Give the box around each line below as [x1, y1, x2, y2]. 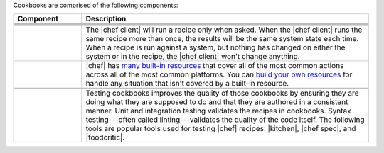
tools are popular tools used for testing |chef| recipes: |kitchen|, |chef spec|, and [85, 124, 356, 134]
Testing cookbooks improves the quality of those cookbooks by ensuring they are [85, 89, 359, 98]
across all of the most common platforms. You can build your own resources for [85, 69, 353, 79]
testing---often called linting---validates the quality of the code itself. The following [85, 115, 365, 125]
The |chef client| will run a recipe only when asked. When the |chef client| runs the [85, 25, 363, 35]
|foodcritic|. [85, 132, 125, 142]
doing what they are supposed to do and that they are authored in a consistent [85, 97, 348, 107]
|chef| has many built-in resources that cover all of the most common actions [85, 61, 344, 71]
